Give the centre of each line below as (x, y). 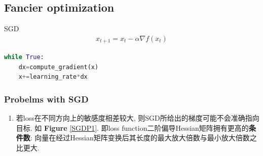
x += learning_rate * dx (53, 77)
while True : (24, 57)
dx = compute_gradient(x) (59, 67)
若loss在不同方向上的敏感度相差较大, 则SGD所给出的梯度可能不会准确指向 (138, 118)
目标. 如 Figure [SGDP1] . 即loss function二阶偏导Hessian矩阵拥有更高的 (132, 127)
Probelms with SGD (46, 99)
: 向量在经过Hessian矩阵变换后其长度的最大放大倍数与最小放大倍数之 (143, 138)
